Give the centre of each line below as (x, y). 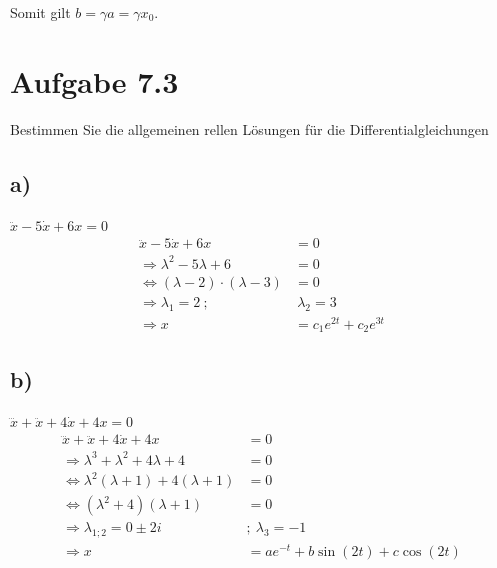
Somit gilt (40, 12)
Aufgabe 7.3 (94, 80)
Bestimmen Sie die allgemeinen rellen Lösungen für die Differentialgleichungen (249, 128)
